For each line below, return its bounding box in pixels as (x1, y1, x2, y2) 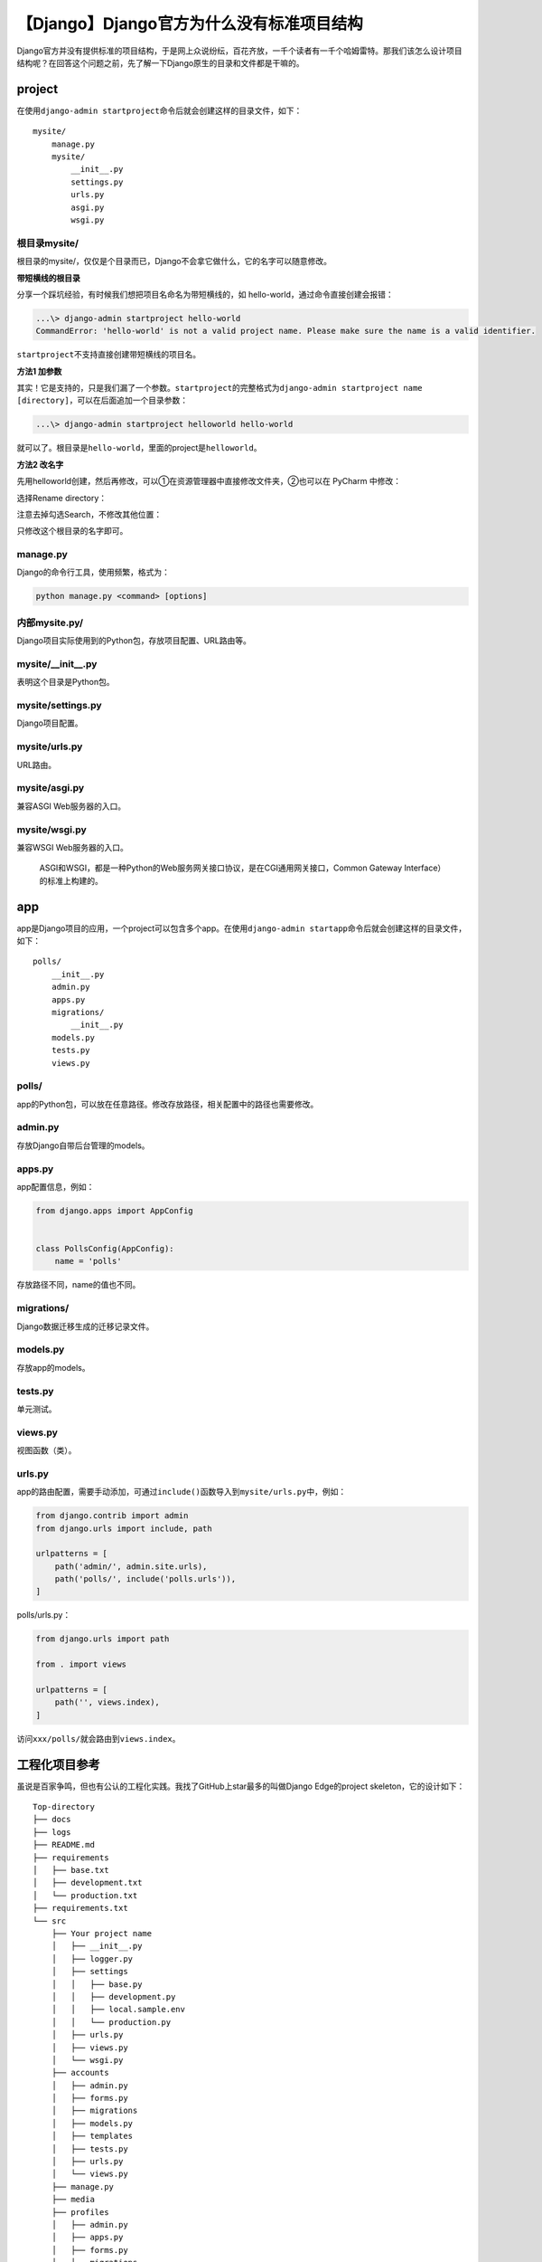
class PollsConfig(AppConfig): (35, 1244, 175, 1254)
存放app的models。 (16, 1362, 90, 1373)
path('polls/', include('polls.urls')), (54, 1574, 237, 1584)
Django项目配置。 (16, 718, 83, 728)
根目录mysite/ (16, 236, 79, 249)
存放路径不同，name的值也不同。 (16, 1279, 141, 1290)
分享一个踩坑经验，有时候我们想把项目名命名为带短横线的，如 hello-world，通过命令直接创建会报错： (16, 289, 395, 299)
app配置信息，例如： (16, 1181, 95, 1192)
